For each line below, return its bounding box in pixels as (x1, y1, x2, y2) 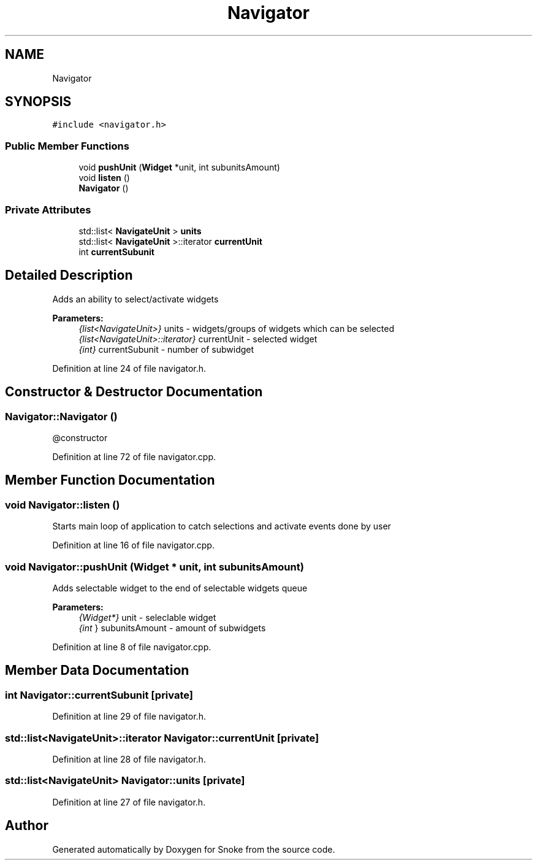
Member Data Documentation (5, 663, 189, 679)
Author (5, 818, 48, 834)
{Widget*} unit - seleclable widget (78, 612, 216, 623)
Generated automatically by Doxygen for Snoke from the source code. (52, 844, 335, 855)
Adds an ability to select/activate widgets (52, 293, 219, 304)
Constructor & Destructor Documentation (5, 384, 263, 400)
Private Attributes (5, 203, 91, 216)
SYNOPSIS (5, 94, 72, 110)
